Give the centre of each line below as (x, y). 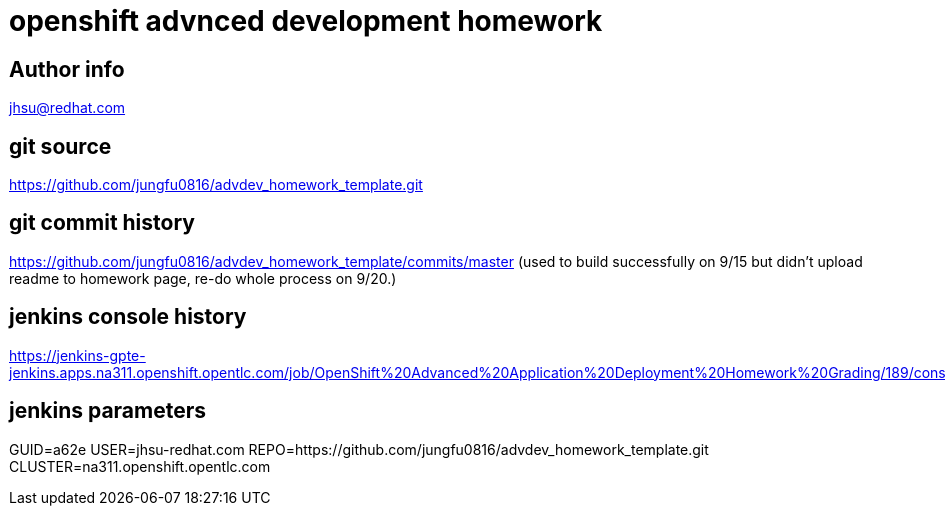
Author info (67, 69)
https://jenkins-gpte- (77, 355)
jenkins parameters (108, 411)
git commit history (102, 223)
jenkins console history (128, 317)
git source (60, 146)
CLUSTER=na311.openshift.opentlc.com (140, 466)
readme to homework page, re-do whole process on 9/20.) (203, 278)
